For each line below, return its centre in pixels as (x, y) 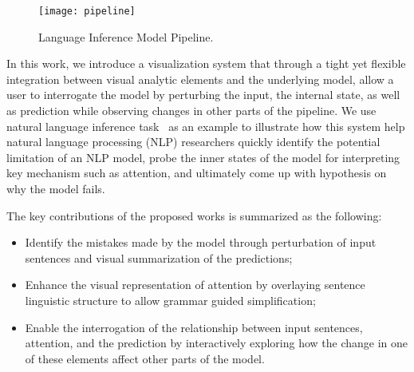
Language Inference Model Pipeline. (126, 36)
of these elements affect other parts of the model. (145, 358)
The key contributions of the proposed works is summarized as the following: (194, 215)
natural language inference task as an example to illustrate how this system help (206, 126)
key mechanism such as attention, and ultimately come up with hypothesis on (197, 173)
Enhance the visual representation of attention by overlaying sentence (195, 285)
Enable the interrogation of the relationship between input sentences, (194, 327)
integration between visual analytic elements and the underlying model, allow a (200, 79)
